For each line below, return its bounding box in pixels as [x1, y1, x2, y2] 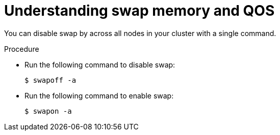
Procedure [4, 44, 39, 53]
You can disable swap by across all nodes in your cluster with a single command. [4, 28, 276, 38]
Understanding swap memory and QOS [4, 2, 275, 19]
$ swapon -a [24, 107, 72, 115]
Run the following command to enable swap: [24, 91, 174, 100]
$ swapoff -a [24, 76, 77, 84]
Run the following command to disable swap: [24, 60, 175, 69]
